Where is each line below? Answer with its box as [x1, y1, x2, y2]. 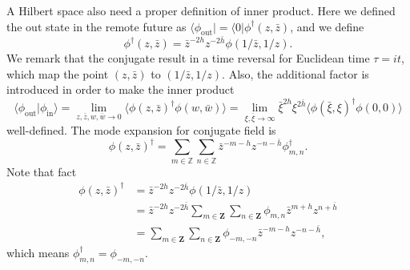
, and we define [290, 18, 364, 34]
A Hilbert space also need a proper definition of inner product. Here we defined [6, 2, 396, 18]
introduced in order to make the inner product [6, 81, 235, 98]
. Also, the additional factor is [222, 65, 369, 82]
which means [6, 244, 70, 260]
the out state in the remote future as [6, 18, 187, 34]
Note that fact [6, 163, 77, 179]
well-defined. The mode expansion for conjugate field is [6, 122, 276, 139]
